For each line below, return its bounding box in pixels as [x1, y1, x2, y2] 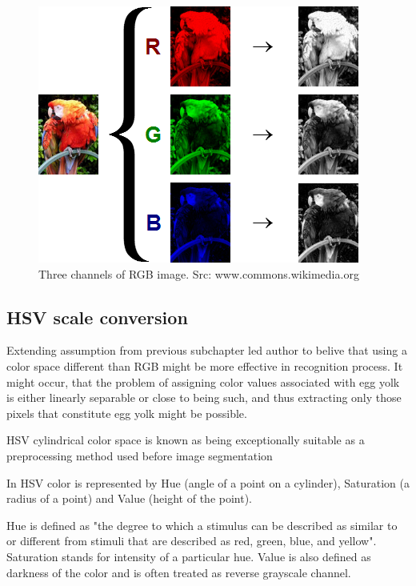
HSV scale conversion [6, 304, 188, 329]
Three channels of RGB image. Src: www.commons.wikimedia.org [38, 265, 359, 282]
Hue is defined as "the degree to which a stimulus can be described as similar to [6, 516, 398, 533]
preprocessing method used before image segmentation [6, 447, 273, 464]
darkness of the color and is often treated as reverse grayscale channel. [6, 564, 351, 580]
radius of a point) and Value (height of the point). [6, 490, 253, 507]
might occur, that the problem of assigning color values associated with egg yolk [6, 373, 400, 390]
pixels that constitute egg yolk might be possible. [6, 404, 247, 421]
